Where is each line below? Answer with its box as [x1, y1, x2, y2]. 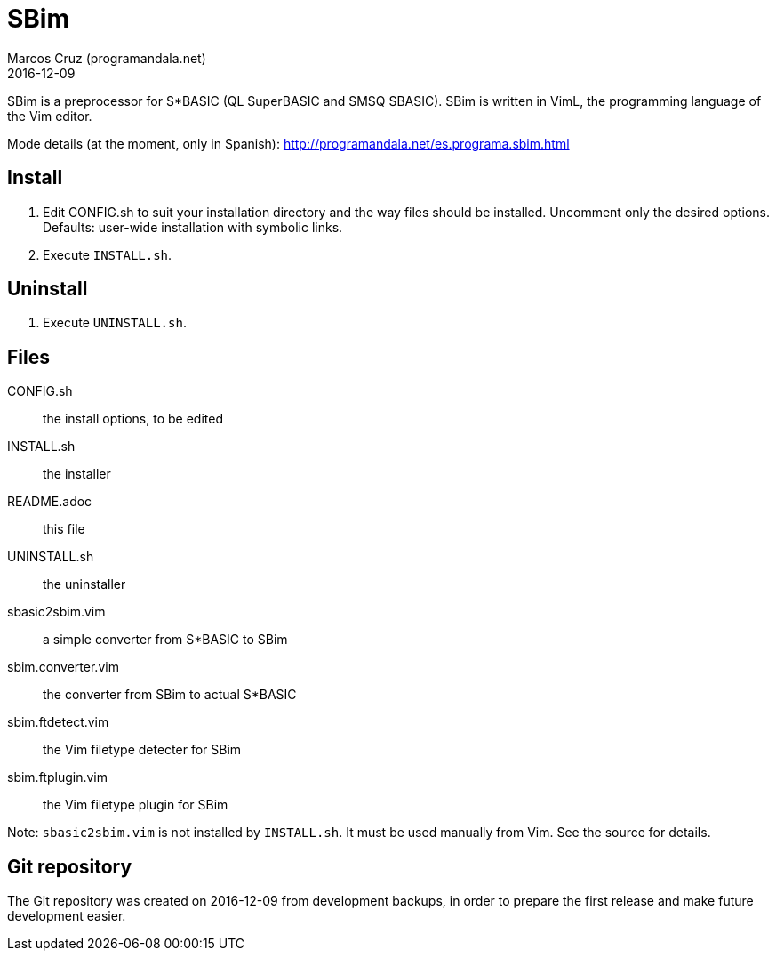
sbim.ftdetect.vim [7, 714, 109, 730]
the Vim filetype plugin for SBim [43, 797, 228, 813]
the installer [43, 466, 111, 482]
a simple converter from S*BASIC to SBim [43, 632, 288, 648]
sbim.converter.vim [7, 659, 119, 675]
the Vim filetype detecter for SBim [43, 742, 242, 758]
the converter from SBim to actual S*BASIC [43, 687, 297, 703]
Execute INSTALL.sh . [43, 246, 172, 262]
